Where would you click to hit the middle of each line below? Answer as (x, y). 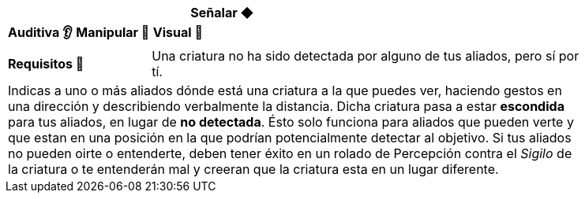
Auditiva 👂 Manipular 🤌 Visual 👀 (105, 32)
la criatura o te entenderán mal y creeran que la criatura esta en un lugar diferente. (253, 169)
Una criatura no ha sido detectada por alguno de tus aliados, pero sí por (366, 56)
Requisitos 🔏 (46, 64)
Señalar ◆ (222, 13)
